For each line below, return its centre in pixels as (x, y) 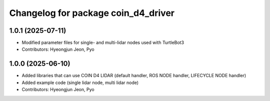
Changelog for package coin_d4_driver (92, 13)
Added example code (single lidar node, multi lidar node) (80, 83)
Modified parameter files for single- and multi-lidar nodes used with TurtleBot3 (103, 43)
